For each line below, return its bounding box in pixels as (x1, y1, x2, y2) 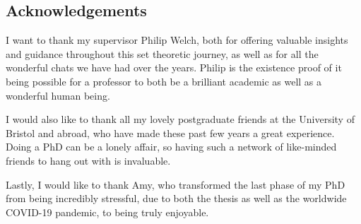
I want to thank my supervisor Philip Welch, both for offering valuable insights (6, 33, 348, 47)
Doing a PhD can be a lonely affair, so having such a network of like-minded (6, 139, 337, 154)
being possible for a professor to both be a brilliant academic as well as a (6, 73, 322, 88)
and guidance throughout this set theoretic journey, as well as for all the (6, 46, 319, 61)
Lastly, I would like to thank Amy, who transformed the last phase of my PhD (6, 177, 345, 191)
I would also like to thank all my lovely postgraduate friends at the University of (6, 112, 355, 126)
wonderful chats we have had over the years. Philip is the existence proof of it (6, 60, 342, 75)
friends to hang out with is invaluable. (6, 153, 171, 167)
